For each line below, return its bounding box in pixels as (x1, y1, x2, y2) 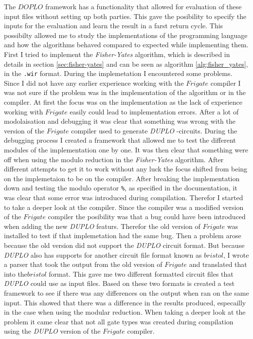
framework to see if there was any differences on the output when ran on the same (4, 287, 249, 298)
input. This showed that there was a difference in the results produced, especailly (4, 297, 246, 307)
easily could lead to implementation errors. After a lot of (70, 106, 239, 116)
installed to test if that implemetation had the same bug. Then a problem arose (4, 230, 241, 241)
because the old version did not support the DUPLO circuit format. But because (4, 240, 245, 250)
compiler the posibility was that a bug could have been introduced (48, 211, 246, 222)
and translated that (189, 259, 247, 269)
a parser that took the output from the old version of (4, 259, 163, 269)
